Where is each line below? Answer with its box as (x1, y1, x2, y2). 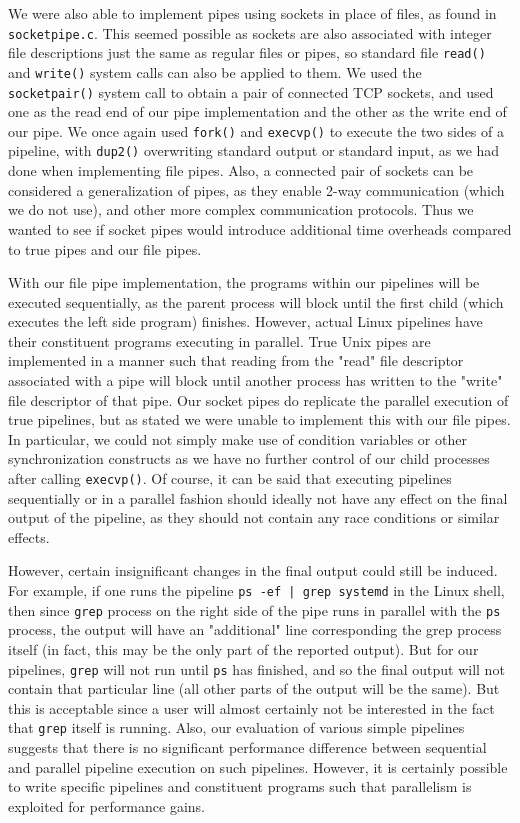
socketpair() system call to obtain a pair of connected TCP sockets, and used (8, 81, 494, 102)
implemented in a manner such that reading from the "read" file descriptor (8, 350, 464, 371)
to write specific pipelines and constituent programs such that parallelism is (8, 776, 472, 797)
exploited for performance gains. (8, 795, 205, 816)
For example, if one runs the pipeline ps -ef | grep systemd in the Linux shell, (8, 580, 505, 601)
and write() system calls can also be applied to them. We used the (8, 61, 422, 82)
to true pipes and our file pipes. (8, 238, 202, 259)
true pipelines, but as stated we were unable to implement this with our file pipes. (8, 409, 511, 430)
